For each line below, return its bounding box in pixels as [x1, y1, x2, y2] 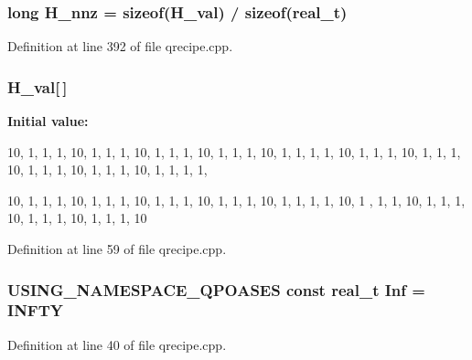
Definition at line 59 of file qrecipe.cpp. [7, 239, 227, 258]
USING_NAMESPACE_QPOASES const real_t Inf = [7, 278, 425, 301]
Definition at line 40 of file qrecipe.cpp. [7, 334, 227, 354]
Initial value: [7, 111, 89, 131]
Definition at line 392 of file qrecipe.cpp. [7, 37, 233, 56]
